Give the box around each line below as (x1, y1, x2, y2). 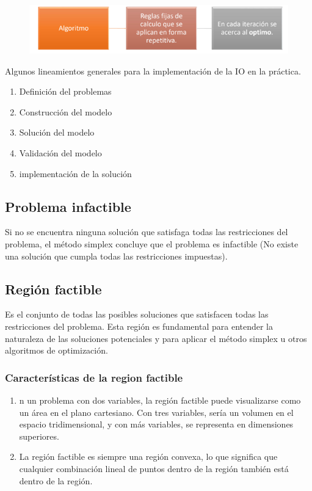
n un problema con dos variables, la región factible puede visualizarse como (19, 393, 301, 406)
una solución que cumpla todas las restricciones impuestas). (5, 249, 228, 262)
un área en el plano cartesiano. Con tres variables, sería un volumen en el (19, 406, 294, 418)
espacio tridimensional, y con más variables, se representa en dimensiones (19, 418, 294, 431)
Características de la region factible (5, 369, 183, 385)
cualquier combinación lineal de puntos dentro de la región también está (19, 462, 289, 475)
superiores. (19, 429, 59, 442)
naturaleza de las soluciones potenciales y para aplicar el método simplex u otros (5, 332, 307, 344)
